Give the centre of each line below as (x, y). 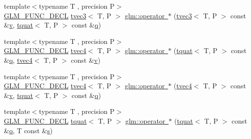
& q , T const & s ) (28, 130)
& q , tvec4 (18, 60)
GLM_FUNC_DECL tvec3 (45, 15)
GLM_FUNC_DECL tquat (45, 120)
